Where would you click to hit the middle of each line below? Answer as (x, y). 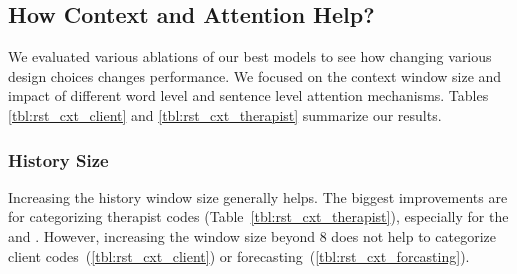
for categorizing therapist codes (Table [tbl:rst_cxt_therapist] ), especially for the (258, 216)
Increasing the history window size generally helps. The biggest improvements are (258, 196)
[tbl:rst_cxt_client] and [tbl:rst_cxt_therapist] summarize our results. (225, 114)
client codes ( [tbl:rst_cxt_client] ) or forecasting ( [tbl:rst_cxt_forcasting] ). (239, 255)
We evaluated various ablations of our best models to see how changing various (250, 56)
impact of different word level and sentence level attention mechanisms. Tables (248, 95)
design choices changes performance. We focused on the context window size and (255, 75)
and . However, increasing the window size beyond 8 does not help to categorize (252, 235)
